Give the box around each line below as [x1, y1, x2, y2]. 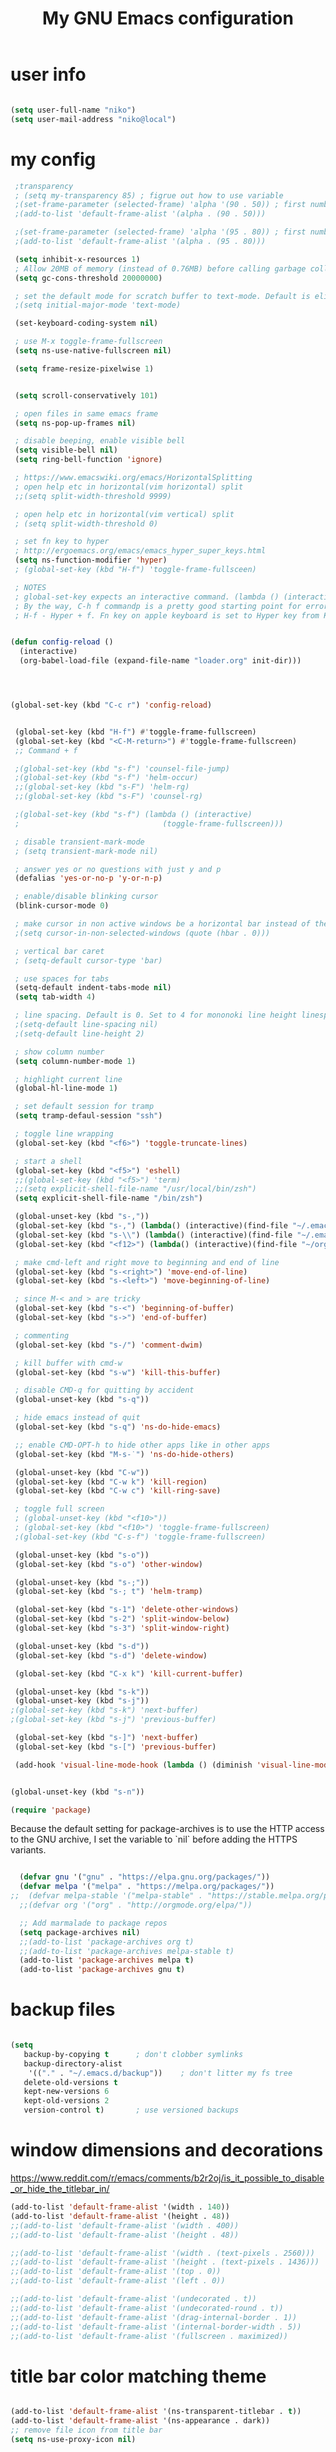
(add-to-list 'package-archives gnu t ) [19, 1965, 186, 1975]
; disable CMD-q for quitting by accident [14, 1385, 195, 1396]
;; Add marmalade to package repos [19, 1918, 168, 1928]
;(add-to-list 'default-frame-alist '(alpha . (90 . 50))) [14, 209, 267, 219]
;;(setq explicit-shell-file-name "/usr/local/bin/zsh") [14, 1184, 257, 1194]
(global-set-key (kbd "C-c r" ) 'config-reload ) [10, 700, 213, 710]
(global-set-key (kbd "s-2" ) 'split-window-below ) [14, 1614, 230, 1624]
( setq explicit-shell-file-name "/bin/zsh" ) [14, 1193, 203, 1204]
